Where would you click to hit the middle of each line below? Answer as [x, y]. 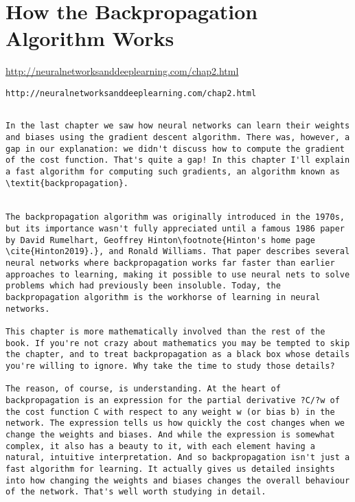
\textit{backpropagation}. [67, 183]
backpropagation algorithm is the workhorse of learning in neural [163, 298]
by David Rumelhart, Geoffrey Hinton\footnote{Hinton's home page [161, 240]
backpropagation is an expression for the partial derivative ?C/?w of [173, 400]
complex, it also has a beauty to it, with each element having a [161, 446]
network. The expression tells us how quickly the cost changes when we [175, 423]
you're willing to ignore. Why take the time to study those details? [170, 366]
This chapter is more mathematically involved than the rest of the [165, 332]
